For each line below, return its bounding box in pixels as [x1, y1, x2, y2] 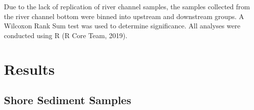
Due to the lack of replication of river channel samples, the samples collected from [4, 1, 250, 11]
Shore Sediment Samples [4, 92, 131, 108]
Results [4, 59, 55, 79]
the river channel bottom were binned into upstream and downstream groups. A [4, 11, 244, 21]
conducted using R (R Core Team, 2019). [4, 30, 128, 40]
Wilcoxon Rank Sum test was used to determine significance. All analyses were [4, 21, 240, 31]
